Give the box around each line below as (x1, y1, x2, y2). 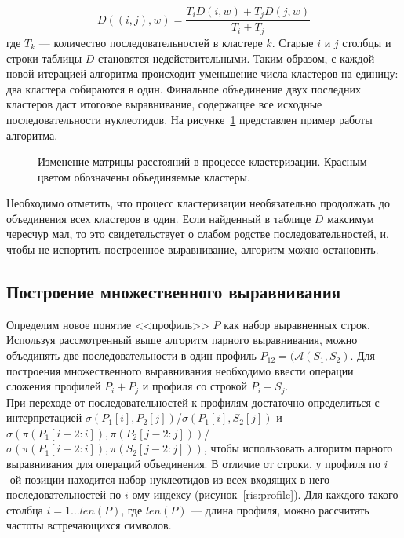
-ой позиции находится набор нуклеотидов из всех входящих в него (6, 470, 330, 487)
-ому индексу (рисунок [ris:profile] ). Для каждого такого (128, 486, 399, 503)
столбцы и (342, 34, 391, 50)
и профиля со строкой (142, 378, 248, 394)
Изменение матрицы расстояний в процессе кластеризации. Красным (38, 153, 367, 170)
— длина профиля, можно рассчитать (191, 501, 369, 518)
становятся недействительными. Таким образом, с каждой (98, 49, 375, 66)
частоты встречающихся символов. (6, 517, 172, 533)
